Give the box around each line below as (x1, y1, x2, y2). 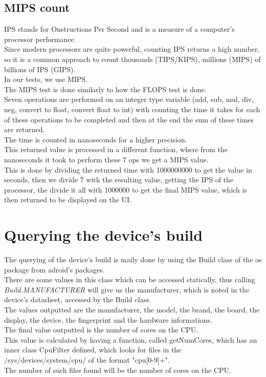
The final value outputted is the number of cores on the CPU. (4, 324, 198, 335)
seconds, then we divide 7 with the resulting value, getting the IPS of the (4, 174, 234, 185)
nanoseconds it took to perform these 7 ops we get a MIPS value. (4, 154, 209, 164)
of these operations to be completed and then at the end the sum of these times (4, 114, 254, 124)
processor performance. (4, 33, 76, 44)
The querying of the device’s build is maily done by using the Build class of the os (4, 254, 262, 265)
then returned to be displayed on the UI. (4, 194, 132, 205)
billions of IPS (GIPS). (4, 64, 76, 74)
